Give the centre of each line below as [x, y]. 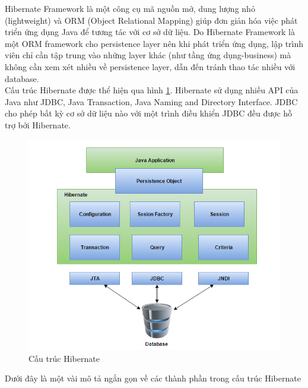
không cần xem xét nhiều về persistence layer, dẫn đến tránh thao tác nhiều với [150, 66]
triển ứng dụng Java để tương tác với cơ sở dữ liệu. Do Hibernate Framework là [150, 32]
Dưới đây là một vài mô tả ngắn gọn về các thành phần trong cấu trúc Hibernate [153, 378]
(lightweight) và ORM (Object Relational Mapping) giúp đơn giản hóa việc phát [151, 20]
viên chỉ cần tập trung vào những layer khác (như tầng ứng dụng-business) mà [148, 55]
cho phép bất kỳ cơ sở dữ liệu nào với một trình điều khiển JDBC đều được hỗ [149, 113]
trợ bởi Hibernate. [38, 124]
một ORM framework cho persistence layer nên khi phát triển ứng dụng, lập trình [154, 43]
